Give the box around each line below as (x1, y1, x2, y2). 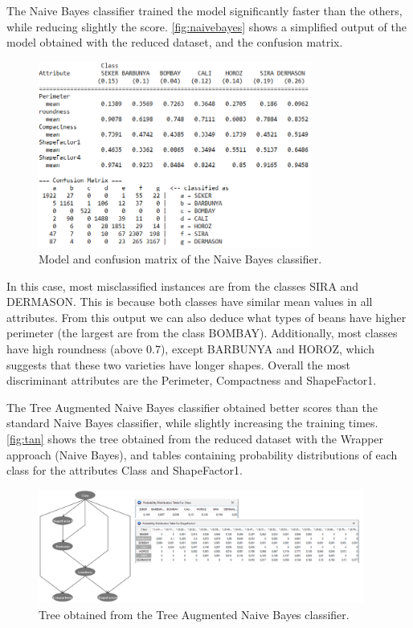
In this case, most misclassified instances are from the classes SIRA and (6, 277, 359, 294)
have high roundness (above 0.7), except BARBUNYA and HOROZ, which (6, 341, 374, 357)
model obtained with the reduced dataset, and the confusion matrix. (6, 34, 343, 51)
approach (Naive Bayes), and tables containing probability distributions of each (6, 446, 398, 463)
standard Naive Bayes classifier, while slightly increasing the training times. (6, 414, 378, 431)
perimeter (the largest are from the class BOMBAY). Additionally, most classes (6, 324, 398, 341)
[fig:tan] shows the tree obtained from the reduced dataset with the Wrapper (6, 430, 384, 447)
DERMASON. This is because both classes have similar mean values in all (6, 293, 373, 310)
